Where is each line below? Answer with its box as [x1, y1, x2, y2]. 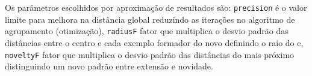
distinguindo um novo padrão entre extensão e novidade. [5, 60, 213, 72]
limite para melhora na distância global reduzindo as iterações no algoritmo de [5, 13, 295, 25]
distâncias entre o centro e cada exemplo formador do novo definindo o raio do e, [5, 36, 304, 48]
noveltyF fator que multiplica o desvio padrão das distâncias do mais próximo [5, 48, 295, 60]
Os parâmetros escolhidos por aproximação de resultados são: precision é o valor [5, 1, 307, 13]
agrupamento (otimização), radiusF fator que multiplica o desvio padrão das [5, 25, 289, 37]
